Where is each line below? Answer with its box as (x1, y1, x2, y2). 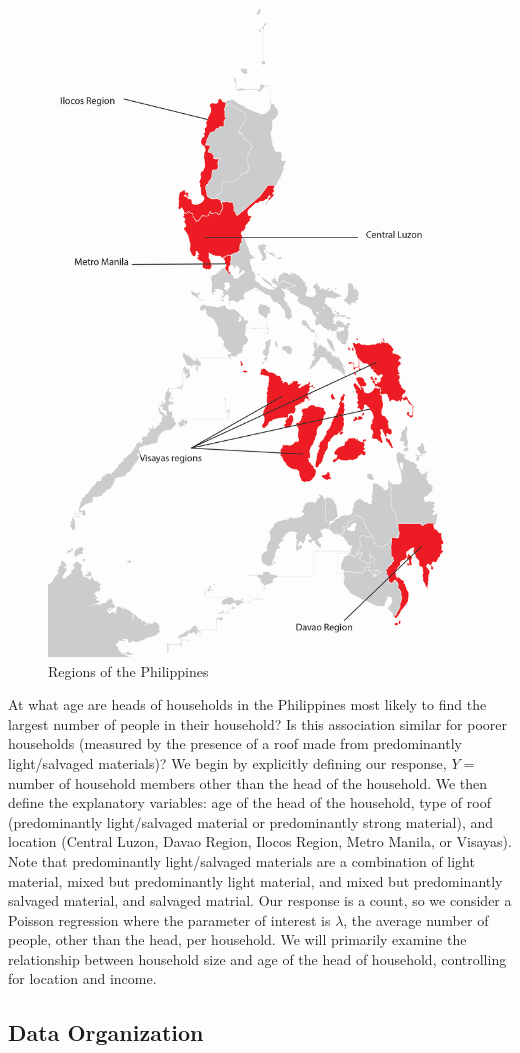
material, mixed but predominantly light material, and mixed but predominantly (8, 870, 503, 891)
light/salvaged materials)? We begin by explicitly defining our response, (8, 752, 447, 773)
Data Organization (8, 1017, 204, 1048)
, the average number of (343, 909, 489, 930)
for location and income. (8, 968, 157, 989)
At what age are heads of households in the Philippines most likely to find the (8, 694, 487, 715)
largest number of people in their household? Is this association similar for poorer (8, 713, 507, 734)
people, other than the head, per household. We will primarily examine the (8, 929, 467, 950)
